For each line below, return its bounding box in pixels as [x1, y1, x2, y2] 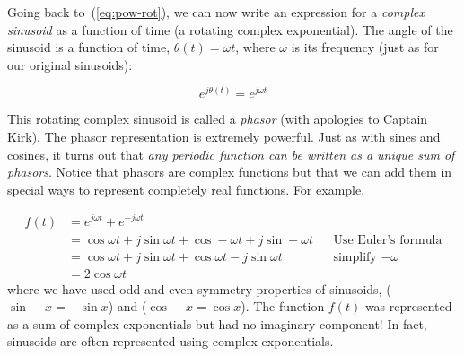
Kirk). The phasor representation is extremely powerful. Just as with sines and [7, 127, 441, 146]
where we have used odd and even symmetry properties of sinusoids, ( [7, 279, 391, 298]
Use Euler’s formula [333, 233, 442, 247]
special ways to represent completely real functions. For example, [7, 179, 365, 198]
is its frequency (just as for [291, 38, 439, 56]
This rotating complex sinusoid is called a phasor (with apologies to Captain [7, 109, 428, 128]
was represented [364, 297, 452, 316]
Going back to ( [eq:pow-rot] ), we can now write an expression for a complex [7, 3, 425, 21]
